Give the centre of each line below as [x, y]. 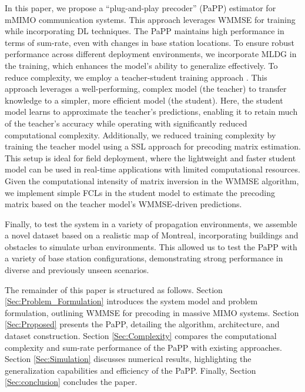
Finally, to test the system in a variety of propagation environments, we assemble [151, 223]
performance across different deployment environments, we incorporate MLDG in [151, 54]
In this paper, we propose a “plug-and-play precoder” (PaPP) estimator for [140, 8]
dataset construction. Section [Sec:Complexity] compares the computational [141, 336]
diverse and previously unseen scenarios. [77, 270]
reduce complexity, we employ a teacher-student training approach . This [136, 77]
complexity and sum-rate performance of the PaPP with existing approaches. [143, 347]
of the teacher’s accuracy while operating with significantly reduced [126, 123]
